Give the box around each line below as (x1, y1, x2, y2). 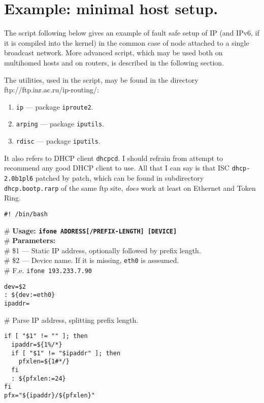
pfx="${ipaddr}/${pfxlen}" (4, 391, 95, 399)
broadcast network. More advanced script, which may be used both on (4, 47, 223, 58)
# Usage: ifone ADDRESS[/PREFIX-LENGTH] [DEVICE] (4, 225, 177, 236)
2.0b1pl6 (4, 175, 34, 182)
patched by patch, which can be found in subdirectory (35, 172, 204, 183)
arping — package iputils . (16, 118, 104, 129)
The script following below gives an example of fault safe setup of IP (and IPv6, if (4, 27, 259, 38)
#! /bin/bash (4, 210, 48, 218)
